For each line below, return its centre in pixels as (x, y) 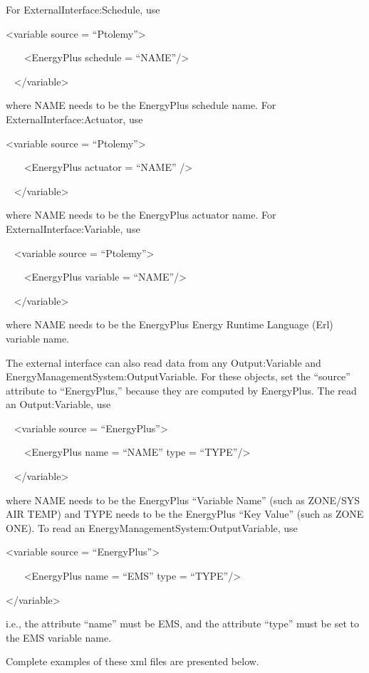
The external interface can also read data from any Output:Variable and (163, 362)
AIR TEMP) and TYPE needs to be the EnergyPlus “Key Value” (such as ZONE (185, 514)
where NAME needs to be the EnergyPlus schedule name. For (141, 105)
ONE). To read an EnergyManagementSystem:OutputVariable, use (152, 527)
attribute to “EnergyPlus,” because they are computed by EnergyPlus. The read (181, 390)
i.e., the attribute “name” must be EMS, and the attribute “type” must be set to (182, 624)
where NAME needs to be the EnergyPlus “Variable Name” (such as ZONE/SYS (183, 500)
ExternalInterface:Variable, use (73, 228)
